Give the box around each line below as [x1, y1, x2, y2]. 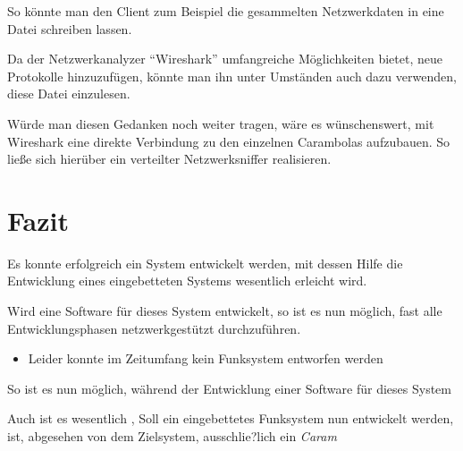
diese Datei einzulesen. [7, 84, 130, 103]
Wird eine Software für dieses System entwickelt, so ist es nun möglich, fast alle [7, 302, 442, 320]
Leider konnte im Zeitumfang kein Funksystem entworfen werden [28, 349, 383, 368]
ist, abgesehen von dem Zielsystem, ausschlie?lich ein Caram [7, 427, 337, 446]
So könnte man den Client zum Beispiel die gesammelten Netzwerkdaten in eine [7, 2, 444, 20]
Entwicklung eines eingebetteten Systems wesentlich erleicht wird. [7, 271, 367, 290]
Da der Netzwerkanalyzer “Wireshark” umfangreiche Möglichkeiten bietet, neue [7, 49, 442, 68]
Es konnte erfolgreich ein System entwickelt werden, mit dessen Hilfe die [7, 253, 403, 272]
